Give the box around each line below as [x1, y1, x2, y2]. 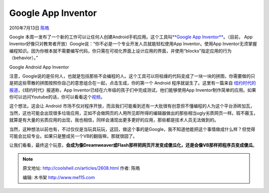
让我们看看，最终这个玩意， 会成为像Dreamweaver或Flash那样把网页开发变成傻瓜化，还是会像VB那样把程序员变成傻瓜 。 [9, 142, 258, 148]
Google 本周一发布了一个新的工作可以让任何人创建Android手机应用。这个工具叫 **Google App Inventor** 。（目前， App [9, 34, 253, 40]
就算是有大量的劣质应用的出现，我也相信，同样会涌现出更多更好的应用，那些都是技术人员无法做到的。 [9, 117, 219, 123]
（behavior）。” [9, 55, 38, 61]
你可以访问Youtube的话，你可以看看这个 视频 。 [9, 94, 105, 100]
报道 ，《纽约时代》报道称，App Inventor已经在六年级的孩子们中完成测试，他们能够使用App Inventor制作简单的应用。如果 [9, 87, 257, 93]
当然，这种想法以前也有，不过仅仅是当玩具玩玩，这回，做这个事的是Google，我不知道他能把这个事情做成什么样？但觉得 [9, 126, 256, 132]
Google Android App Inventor [9, 64, 69, 70]
